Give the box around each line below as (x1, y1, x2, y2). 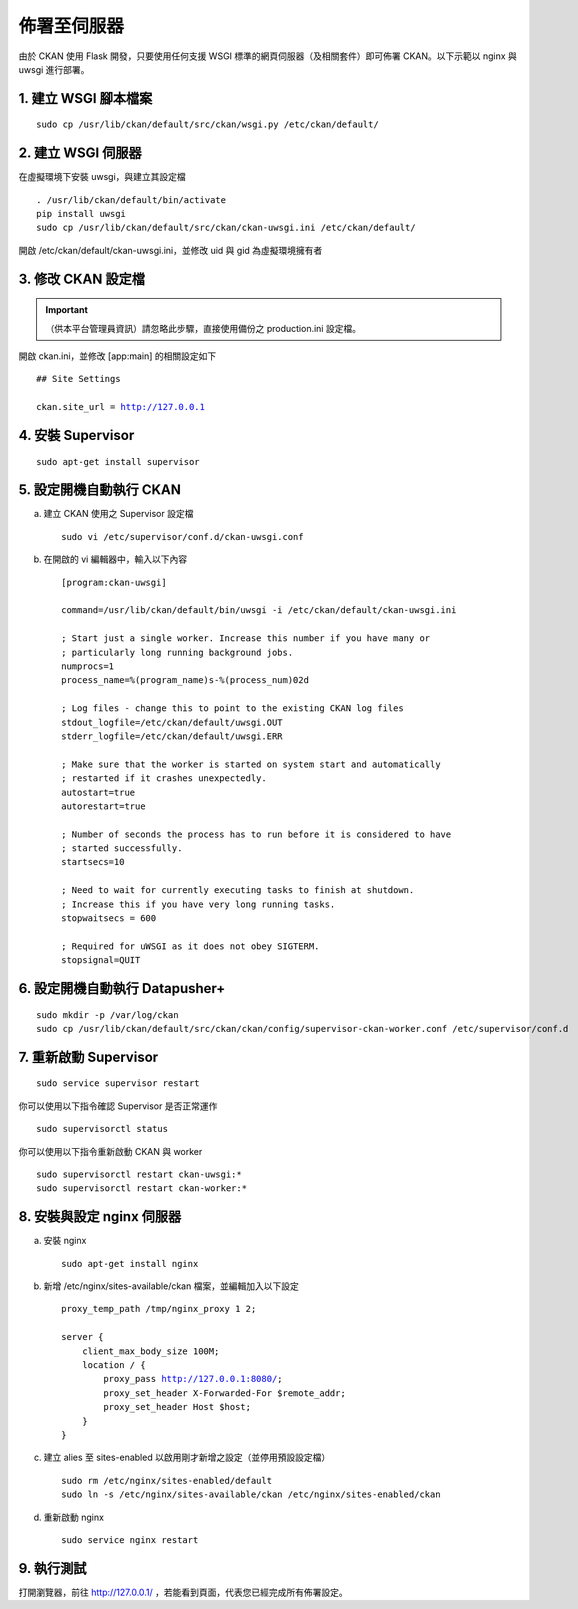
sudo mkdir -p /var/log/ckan (36, 1009, 179, 1020)
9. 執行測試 (18, 1560, 87, 1577)
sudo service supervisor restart (36, 1078, 200, 1089)
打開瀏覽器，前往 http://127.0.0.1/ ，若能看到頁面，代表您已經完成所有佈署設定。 (18, 1586, 349, 1598)
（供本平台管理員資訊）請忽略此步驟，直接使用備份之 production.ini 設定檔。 (45, 322, 362, 334)
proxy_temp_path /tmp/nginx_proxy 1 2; (61, 1303, 257, 1315)
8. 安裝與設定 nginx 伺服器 (18, 1208, 182, 1225)
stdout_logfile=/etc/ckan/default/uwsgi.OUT (61, 716, 284, 728)
